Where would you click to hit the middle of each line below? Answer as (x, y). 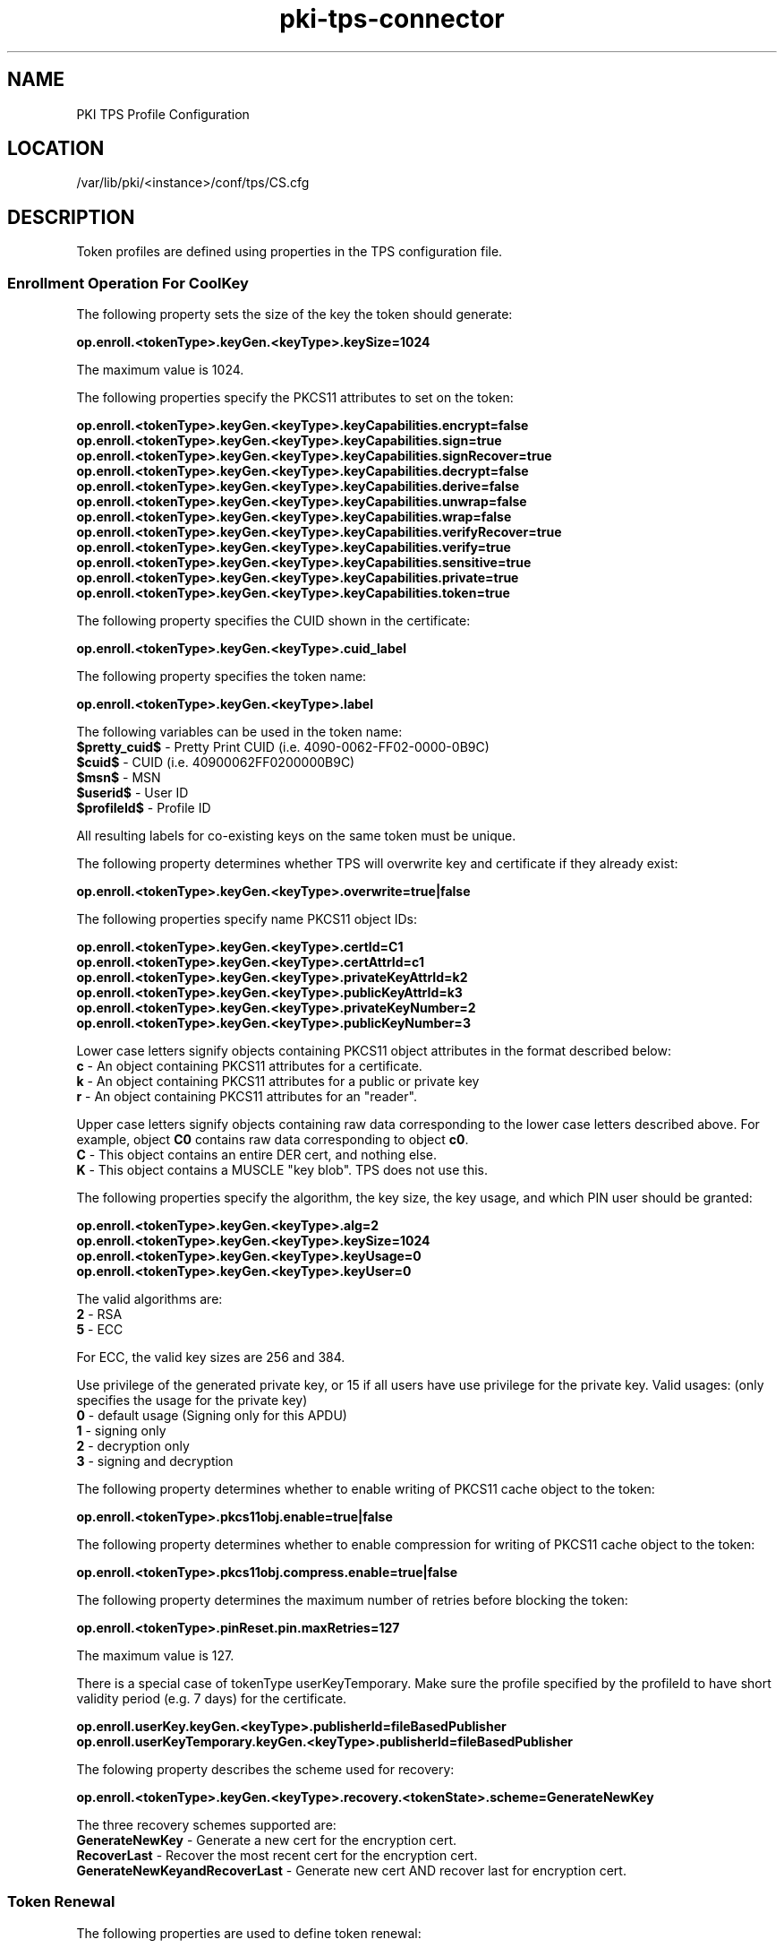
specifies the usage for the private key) (192, 1401)
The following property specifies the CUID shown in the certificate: (273, 621)
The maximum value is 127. (155, 1656)
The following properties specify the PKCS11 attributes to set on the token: (295, 398)
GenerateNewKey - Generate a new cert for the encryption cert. (267, 1840)
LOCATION (56, 149)
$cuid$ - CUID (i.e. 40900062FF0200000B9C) (216, 763)
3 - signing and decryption (155, 1461)
